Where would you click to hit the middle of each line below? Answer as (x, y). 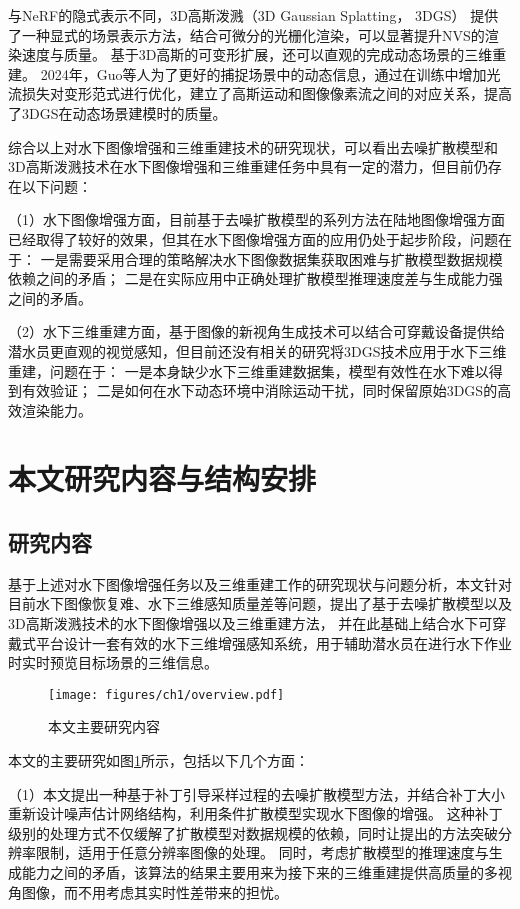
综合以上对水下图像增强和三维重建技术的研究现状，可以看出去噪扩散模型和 (253, 146)
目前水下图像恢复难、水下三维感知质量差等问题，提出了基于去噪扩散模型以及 (260, 603)
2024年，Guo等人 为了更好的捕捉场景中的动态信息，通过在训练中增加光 (270, 73)
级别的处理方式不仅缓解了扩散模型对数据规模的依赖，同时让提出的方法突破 (253, 832)
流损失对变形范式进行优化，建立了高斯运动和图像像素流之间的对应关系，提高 (260, 93)
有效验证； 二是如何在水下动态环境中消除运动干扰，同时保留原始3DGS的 (259, 390)
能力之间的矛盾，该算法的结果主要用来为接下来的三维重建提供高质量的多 (259, 872)
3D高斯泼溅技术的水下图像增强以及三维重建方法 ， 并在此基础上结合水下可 (250, 623)
